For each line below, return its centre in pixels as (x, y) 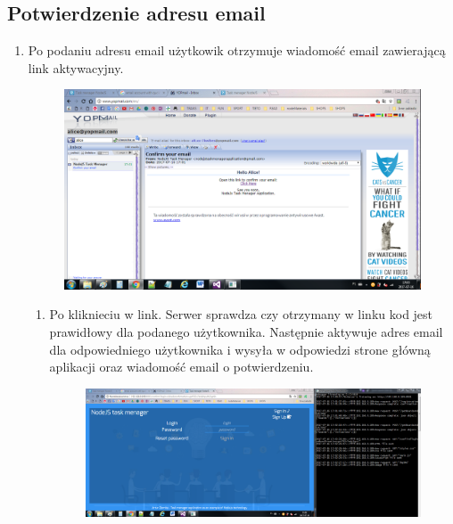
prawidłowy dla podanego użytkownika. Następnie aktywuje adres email (246, 331)
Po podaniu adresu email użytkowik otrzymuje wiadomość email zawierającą (237, 50)
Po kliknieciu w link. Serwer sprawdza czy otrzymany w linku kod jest (241, 314)
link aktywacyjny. (76, 67)
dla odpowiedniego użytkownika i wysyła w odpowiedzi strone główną (240, 349)
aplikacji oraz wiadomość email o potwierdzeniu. (181, 367)
